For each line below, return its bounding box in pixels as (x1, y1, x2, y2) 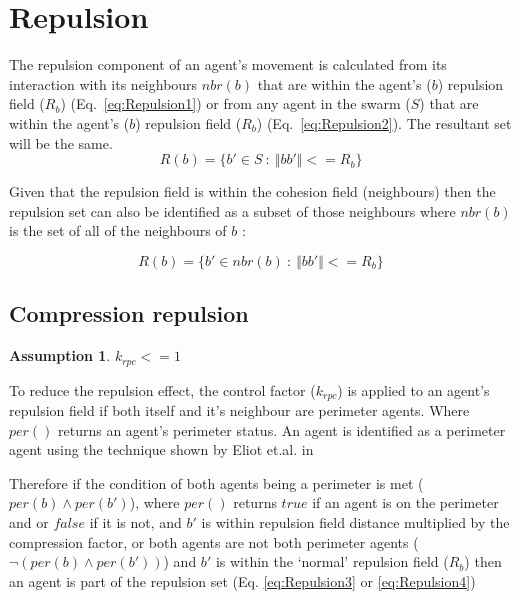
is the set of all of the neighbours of (9, 220, 227, 241)
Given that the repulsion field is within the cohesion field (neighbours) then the (9, 181, 496, 202)
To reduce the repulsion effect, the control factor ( (9, 379, 316, 400)
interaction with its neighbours (9, 73, 198, 94)
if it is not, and (89, 511, 182, 532)
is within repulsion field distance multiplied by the (201, 511, 510, 532)
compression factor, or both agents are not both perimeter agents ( (9, 531, 419, 552)
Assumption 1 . (9, 345, 111, 366)
